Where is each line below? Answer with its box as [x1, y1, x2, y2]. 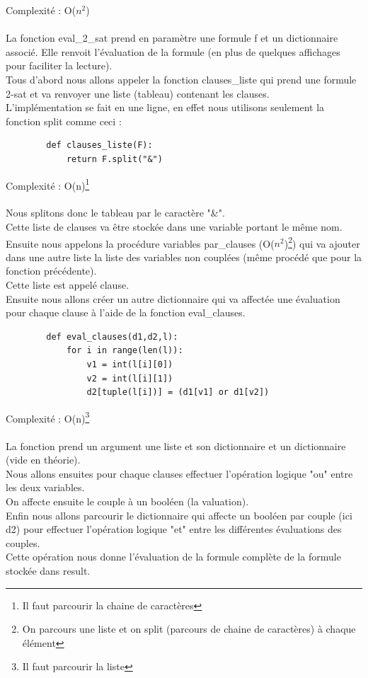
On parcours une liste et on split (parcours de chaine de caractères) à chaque [22, 621, 356, 636]
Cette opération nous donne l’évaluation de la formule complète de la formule [6, 549, 341, 564]
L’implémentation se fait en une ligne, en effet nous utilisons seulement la [6, 100, 325, 115]
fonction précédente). [6, 263, 97, 278]
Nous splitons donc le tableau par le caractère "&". [6, 205, 225, 220]
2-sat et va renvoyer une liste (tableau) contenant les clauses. [6, 86, 270, 100]
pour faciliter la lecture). [6, 58, 113, 73]
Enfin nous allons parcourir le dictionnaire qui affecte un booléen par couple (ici [6, 507, 352, 522]
